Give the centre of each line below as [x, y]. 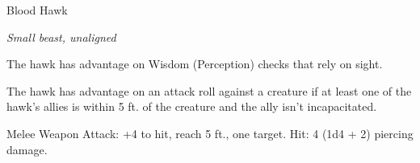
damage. [27, 149]
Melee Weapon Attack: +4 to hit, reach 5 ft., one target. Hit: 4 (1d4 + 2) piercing [210, 133]
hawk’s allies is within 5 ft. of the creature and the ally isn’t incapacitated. [192, 106]
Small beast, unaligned [61, 37]
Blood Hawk [37, 10]
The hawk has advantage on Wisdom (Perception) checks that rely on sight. [195, 64]
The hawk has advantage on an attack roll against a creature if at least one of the [209, 90]
